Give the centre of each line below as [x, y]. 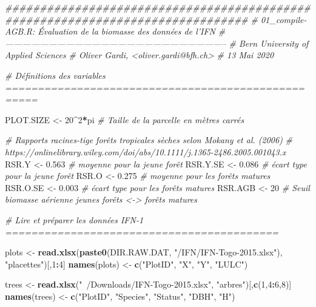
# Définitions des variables [55, 75]
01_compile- [284, 19]
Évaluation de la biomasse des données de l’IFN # [132, 31]
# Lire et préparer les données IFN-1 [74, 219]
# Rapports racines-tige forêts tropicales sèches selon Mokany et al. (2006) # [149, 140]
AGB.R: [20, 31]
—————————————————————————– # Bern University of [157, 43]
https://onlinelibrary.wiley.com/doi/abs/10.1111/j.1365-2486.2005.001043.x [146, 151]
